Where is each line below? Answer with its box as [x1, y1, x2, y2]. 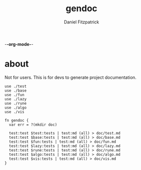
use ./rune [4, 101, 27, 106]
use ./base [4, 88, 27, 93]
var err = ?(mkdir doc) [9, 122, 57, 127]
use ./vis [4, 109, 25, 114]
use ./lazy [4, 96, 27, 101]
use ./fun [4, 92, 25, 97]
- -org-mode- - [4, 41, 34, 47]
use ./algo [4, 105, 27, 110]
